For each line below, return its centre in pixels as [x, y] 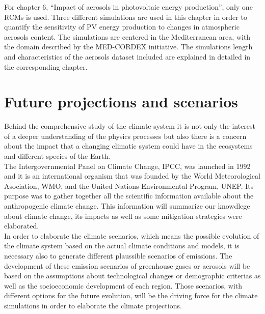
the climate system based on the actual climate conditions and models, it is [122, 246]
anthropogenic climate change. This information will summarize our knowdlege [127, 206]
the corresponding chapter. [46, 66]
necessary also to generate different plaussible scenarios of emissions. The [118, 255]
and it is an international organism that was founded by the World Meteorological [132, 176]
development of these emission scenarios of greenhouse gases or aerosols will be [127, 265]
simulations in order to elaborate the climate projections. [93, 305]
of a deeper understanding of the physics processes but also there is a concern [125, 136]
